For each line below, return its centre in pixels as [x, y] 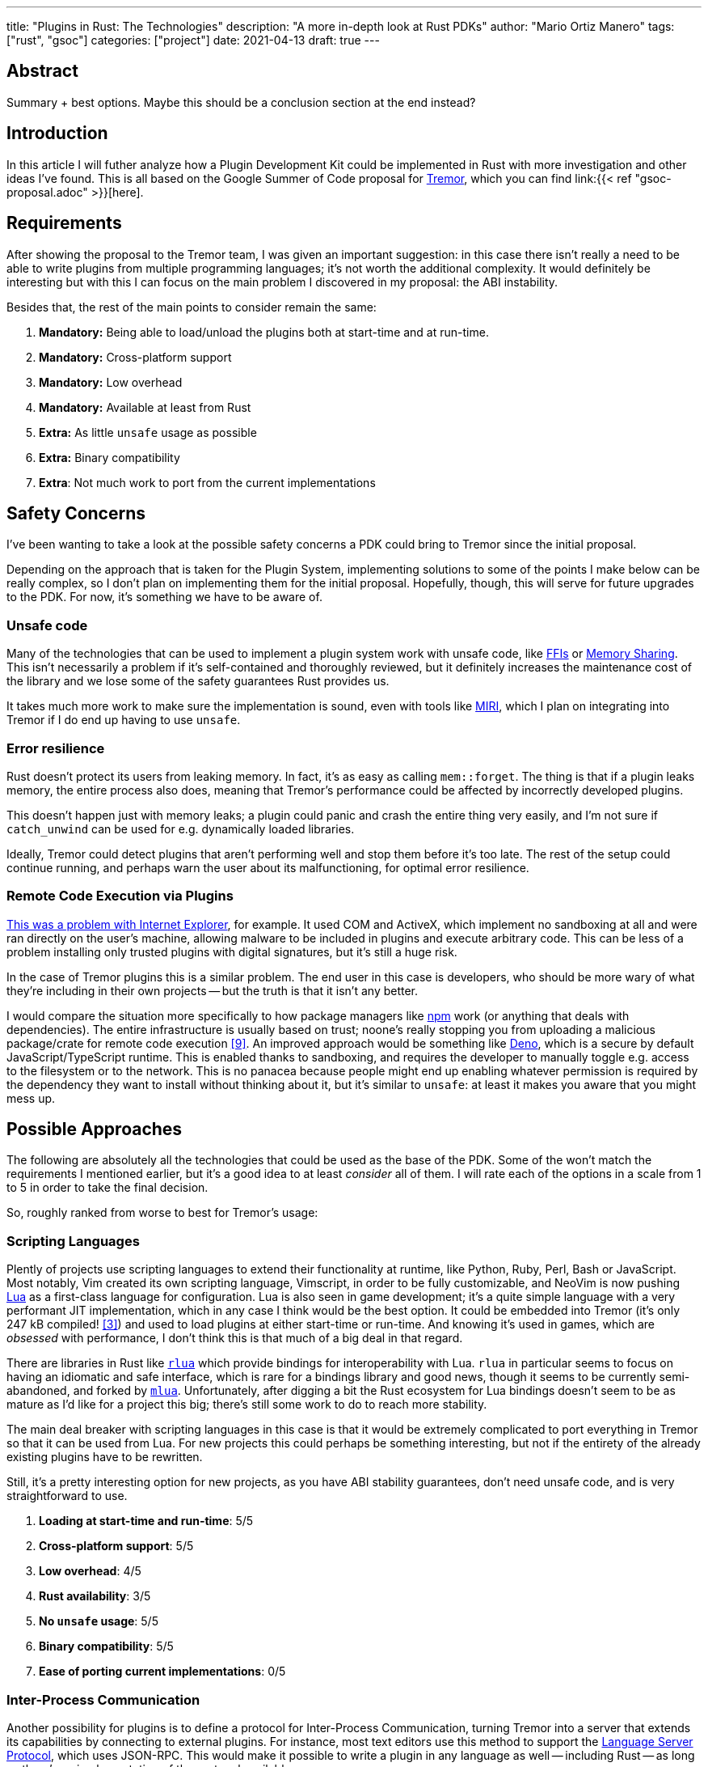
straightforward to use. [67, 1496]
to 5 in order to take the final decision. [107, 1188]
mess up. [31, 1098]
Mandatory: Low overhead [111, 382]
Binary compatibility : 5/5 [106, 1646]
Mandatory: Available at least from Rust [145, 407]
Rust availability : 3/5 [95, 1596]
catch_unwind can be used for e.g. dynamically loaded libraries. [181, 828]
